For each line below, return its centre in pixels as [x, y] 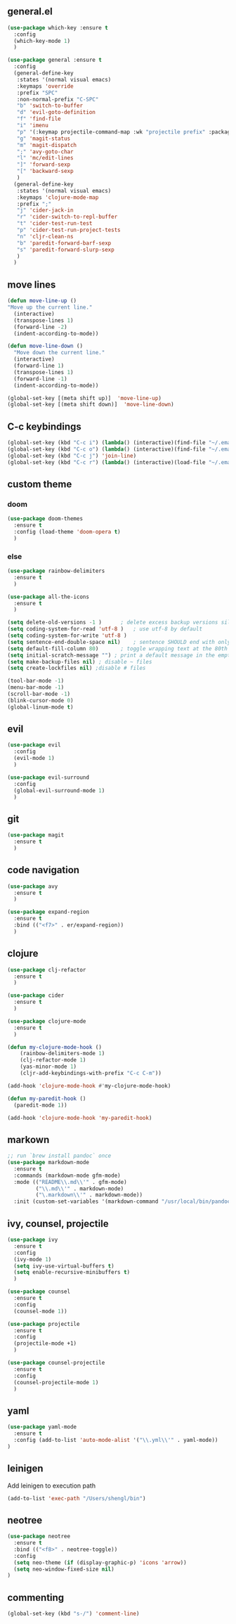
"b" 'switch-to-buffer [50, 106]
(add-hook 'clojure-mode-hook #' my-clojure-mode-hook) [89, 1085]
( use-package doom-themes [45, 519]
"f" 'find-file [39, 119]
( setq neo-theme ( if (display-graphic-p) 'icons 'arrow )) [100, 1562]
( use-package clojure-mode [47, 1021]
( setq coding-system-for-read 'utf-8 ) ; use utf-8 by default [105, 629]
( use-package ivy [33, 1240]
